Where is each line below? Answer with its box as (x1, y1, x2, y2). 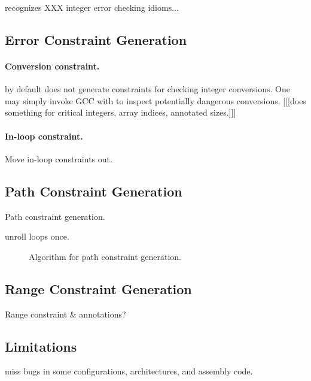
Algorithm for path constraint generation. (29, 250, 181, 262)
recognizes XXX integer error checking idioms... (5, 1, 179, 13)
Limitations (5, 337, 77, 355)
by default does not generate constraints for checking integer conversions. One (5, 83, 290, 95)
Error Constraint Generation (5, 30, 187, 49)
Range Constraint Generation (5, 279, 192, 298)
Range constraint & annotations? (5, 307, 126, 320)
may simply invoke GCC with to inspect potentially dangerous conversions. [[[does (5, 94, 306, 107)
